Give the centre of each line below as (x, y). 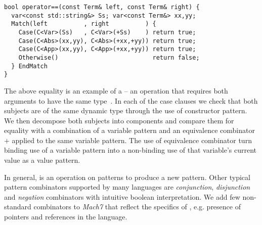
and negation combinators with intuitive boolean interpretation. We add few (122, 196)
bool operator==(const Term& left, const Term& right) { (102, 7)
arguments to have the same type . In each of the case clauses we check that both (131, 100)
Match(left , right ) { (84, 24)
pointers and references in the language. (66, 217)
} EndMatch (29, 66)
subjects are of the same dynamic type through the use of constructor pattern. (126, 110)
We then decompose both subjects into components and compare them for (119, 120)
